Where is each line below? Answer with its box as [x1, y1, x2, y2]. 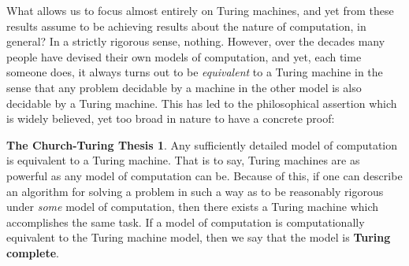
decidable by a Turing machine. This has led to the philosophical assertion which [6, 94, 397, 111]
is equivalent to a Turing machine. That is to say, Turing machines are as [6, 152, 360, 168]
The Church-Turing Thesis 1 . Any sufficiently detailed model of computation [6, 136, 398, 153]
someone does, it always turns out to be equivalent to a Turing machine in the [6, 64, 383, 80]
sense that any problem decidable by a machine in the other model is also [6, 79, 362, 95]
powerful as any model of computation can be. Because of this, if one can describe [6, 167, 403, 183]
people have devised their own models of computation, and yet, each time [6, 48, 362, 65]
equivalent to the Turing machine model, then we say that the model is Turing [6, 229, 391, 246]
